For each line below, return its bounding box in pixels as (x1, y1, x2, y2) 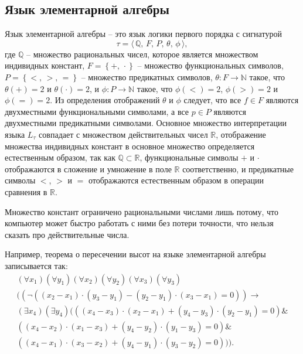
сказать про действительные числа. (5, 228, 130, 240)
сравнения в (5, 185, 47, 198)
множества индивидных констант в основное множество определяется (5, 139, 255, 152)
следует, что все (183, 94, 241, 106)
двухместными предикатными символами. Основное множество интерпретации (5, 117, 287, 129)
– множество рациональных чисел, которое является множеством (26, 47, 258, 60)
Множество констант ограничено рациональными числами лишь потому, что (5, 205, 279, 217)
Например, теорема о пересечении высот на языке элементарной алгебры (5, 248, 266, 260)
